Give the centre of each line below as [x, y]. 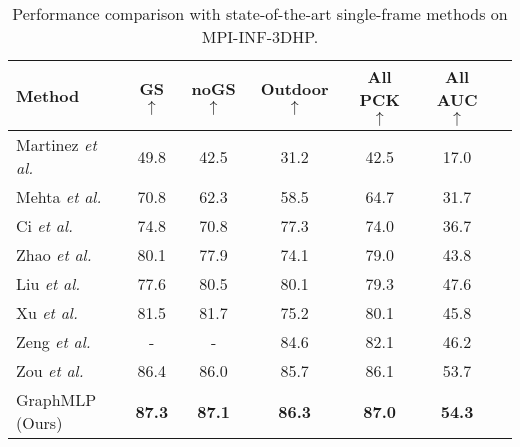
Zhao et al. [54, 254]
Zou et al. [50, 370]
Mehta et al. [59, 196]
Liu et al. [48, 283]
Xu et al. [47, 312]
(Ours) [39, 422]
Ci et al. [44, 225]
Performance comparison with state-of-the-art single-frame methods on [260, 13]
